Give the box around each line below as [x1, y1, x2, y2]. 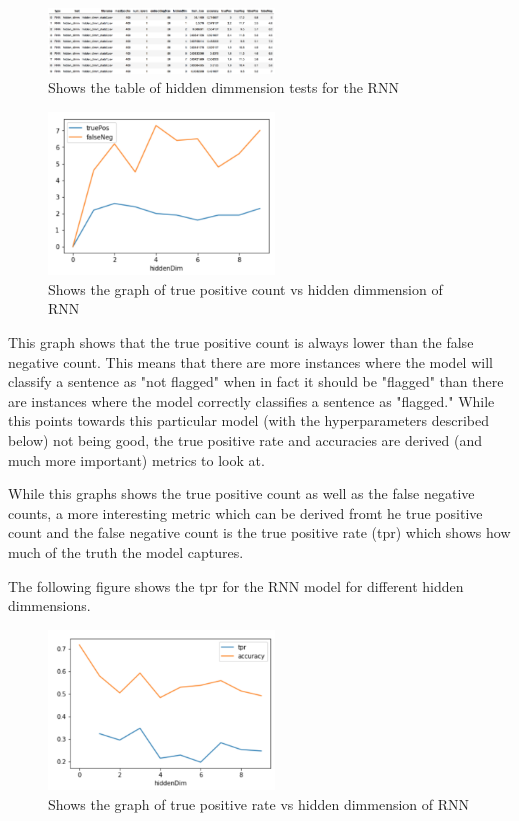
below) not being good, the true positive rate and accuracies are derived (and [8, 429, 483, 450]
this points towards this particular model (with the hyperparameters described [8, 410, 490, 431]
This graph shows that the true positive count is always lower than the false [8, 332, 474, 352]
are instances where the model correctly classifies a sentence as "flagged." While [8, 390, 495, 411]
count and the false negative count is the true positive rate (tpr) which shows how [8, 522, 511, 543]
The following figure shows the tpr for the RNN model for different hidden [8, 575, 464, 596]
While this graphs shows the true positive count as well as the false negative [8, 483, 475, 504]
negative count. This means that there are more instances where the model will [8, 351, 493, 372]
